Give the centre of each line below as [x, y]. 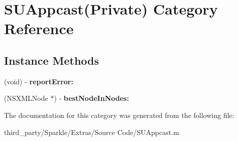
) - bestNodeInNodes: [91, 98]
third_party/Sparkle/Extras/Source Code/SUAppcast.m [92, 132]
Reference [39, 28]
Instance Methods [51, 60]
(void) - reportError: [39, 81]
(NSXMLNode [26, 98]
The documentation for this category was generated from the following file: [119, 115]
